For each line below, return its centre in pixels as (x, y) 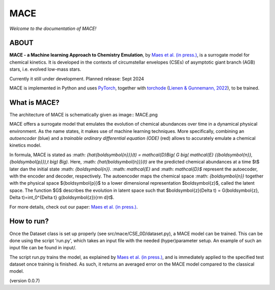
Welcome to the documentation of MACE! (53, 28)
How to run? (29, 221)
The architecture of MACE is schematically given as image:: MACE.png (84, 114)
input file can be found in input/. (43, 248)
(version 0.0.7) (25, 280)
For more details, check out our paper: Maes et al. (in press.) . (74, 207)
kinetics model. (25, 146)
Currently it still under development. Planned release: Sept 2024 (77, 78)
